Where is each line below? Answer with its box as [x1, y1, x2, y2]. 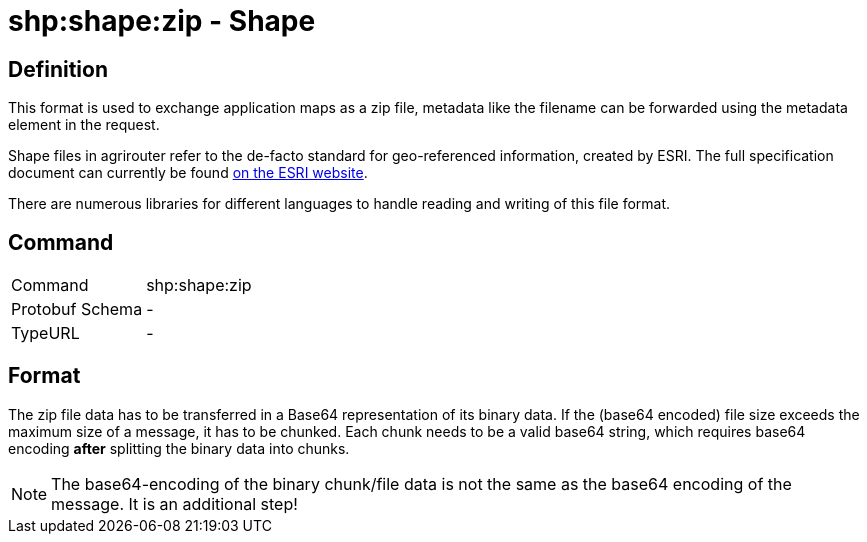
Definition [8, 56, 108, 82]
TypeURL [11, 323, 80, 344]
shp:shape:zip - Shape [8, 4, 316, 38]
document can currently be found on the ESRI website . [8, 164, 368, 182]
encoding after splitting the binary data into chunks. [8, 439, 350, 457]
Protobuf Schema [11, 299, 143, 320]
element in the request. [8, 116, 160, 134]
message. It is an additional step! [51, 493, 298, 514]
